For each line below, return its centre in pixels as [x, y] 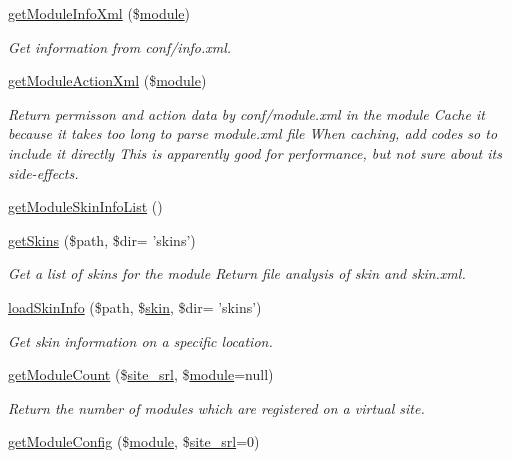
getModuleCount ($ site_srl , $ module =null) [141, 374]
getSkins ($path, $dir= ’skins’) [102, 239]
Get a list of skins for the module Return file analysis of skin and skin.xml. [237, 273]
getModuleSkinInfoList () [85, 206]
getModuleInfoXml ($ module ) [99, 13]
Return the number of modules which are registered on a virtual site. [216, 407]
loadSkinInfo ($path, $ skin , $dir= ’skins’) [135, 306]
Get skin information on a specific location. [140, 340]
